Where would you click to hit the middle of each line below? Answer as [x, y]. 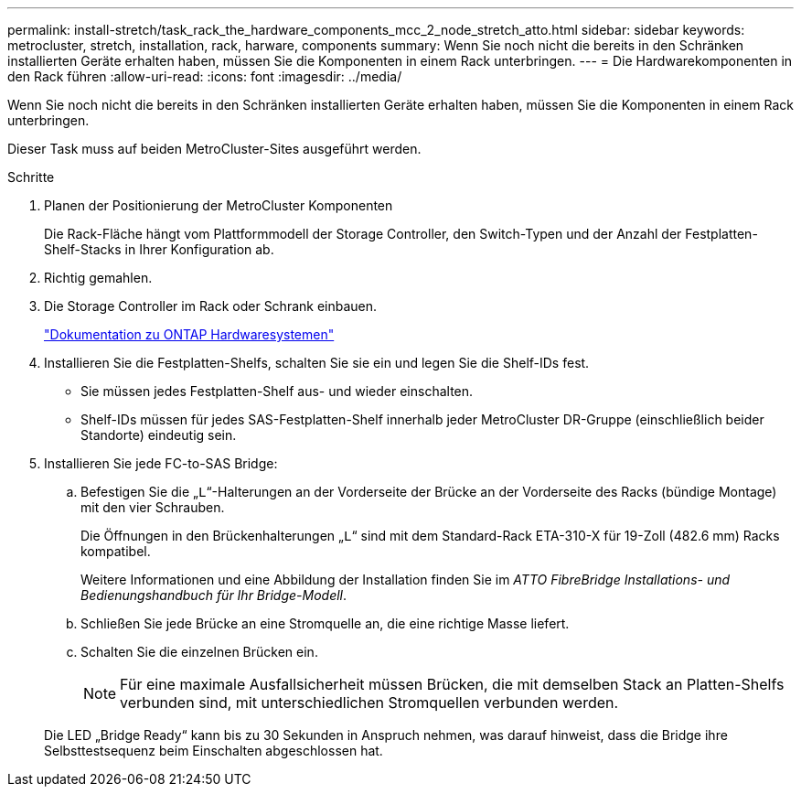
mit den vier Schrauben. [153, 507]
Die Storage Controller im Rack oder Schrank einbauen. [211, 306]
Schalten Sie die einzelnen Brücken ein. [199, 652]
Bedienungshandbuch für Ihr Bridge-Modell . [214, 595]
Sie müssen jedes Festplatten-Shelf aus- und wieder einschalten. [277, 391]
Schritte [31, 177]
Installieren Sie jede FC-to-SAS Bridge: [161, 463]
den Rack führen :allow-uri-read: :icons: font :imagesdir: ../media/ [205, 76]
